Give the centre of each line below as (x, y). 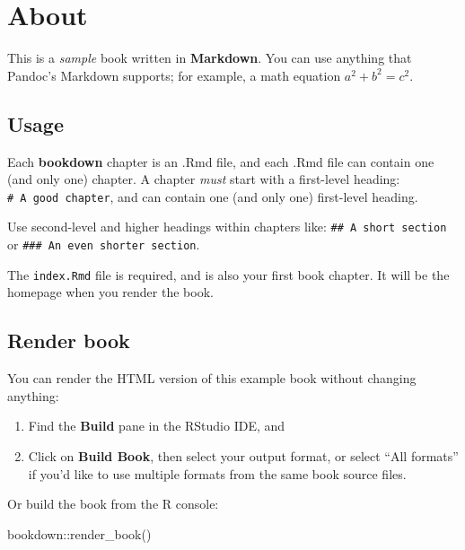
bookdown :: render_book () (79, 533)
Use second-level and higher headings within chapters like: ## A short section (227, 227)
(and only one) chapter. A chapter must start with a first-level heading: (204, 179)
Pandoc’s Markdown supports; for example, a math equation (174, 75)
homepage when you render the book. (110, 292)
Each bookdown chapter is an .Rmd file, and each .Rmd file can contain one (221, 161)
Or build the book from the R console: (113, 504)
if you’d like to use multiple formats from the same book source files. (217, 473)
